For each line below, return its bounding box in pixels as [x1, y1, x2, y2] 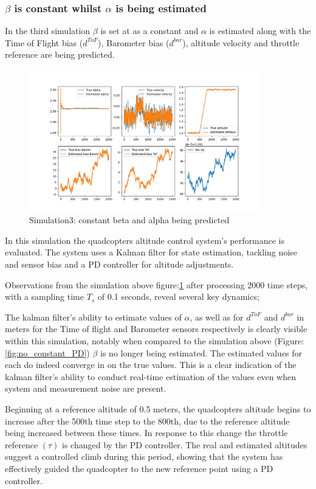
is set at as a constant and [100, 24, 199, 37]
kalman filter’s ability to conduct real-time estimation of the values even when [5, 370, 297, 383]
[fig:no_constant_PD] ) [5, 346, 90, 359]
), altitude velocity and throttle [182, 36, 300, 49]
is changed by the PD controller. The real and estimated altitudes [62, 438, 307, 451]
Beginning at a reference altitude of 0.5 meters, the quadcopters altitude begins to [5, 402, 311, 415]
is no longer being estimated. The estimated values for [100, 346, 303, 359]
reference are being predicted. [5, 48, 115, 61]
